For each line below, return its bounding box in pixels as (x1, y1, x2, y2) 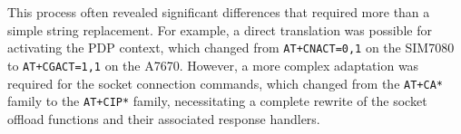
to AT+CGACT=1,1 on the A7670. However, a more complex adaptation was (7, 55, 419, 74)
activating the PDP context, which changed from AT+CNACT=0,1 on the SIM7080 (7, 38, 455, 57)
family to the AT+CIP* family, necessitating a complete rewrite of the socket (7, 91, 427, 110)
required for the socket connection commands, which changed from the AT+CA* (7, 73, 443, 92)
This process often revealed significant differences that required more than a (7, 3, 430, 21)
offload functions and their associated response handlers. (7, 109, 320, 128)
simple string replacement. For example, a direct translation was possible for (7, 20, 432, 39)
